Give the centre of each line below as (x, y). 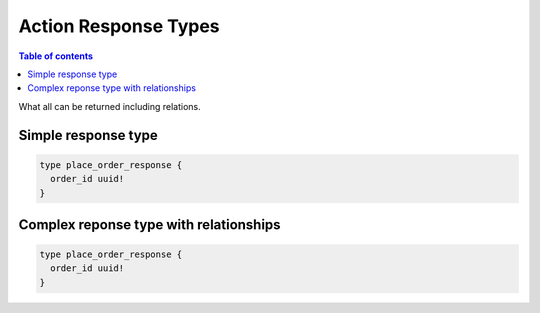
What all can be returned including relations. (109, 106)
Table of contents (56, 56)
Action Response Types (119, 26)
